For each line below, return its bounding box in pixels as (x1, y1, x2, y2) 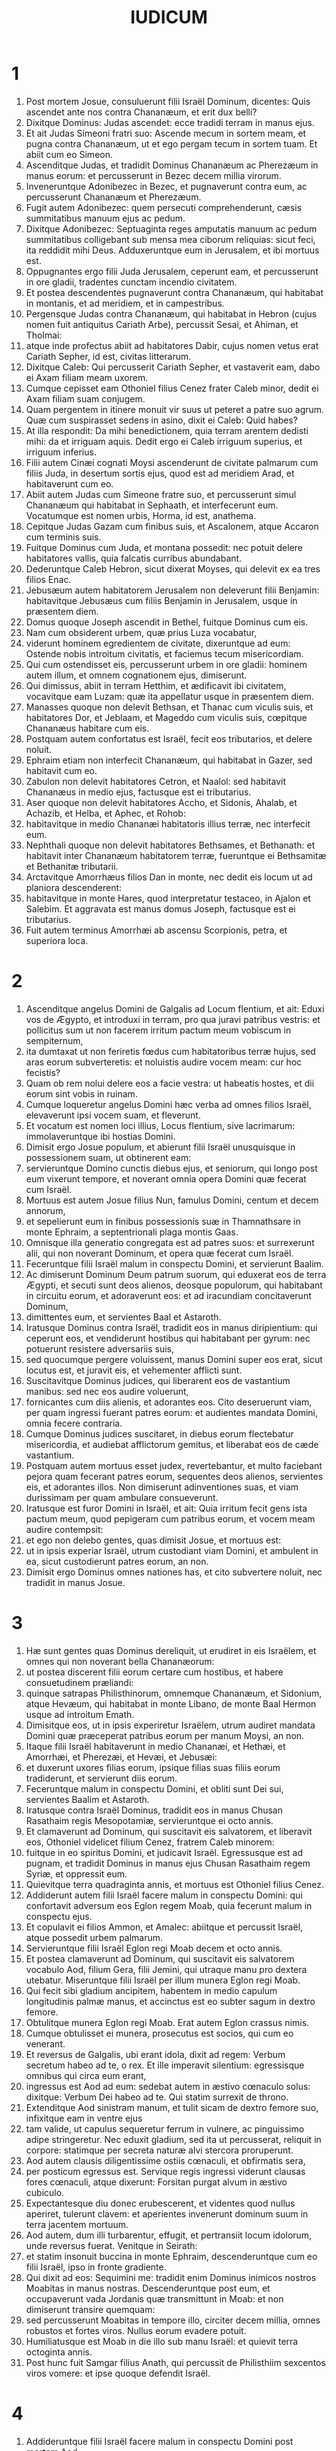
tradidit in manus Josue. (25, 1576, 126, 1588)
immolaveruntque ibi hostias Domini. (25, 1130, 176, 1142)
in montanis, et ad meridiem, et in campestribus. (25, 297, 225, 309)
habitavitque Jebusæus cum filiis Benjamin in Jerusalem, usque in (25, 594, 298, 606)
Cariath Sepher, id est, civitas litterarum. (25, 350, 192, 362)
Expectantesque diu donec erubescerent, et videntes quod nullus (25, 2197, 296, 2209)
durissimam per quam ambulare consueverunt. (25, 1491, 219, 1503)
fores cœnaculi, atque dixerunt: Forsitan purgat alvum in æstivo (25, 2176, 288, 2188)
